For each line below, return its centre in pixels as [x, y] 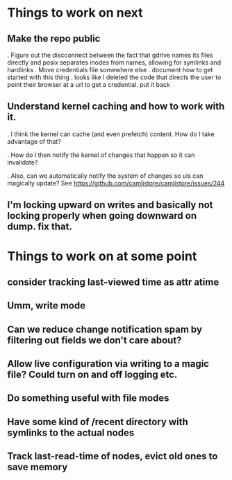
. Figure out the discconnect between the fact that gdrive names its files [110, 55]
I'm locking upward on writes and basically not [110, 205]
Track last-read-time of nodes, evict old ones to [113, 456]
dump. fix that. [40, 227]
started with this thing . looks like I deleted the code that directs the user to [114, 77]
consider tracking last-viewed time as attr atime [113, 282]
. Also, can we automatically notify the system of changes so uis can [105, 176]
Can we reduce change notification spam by [105, 329]
